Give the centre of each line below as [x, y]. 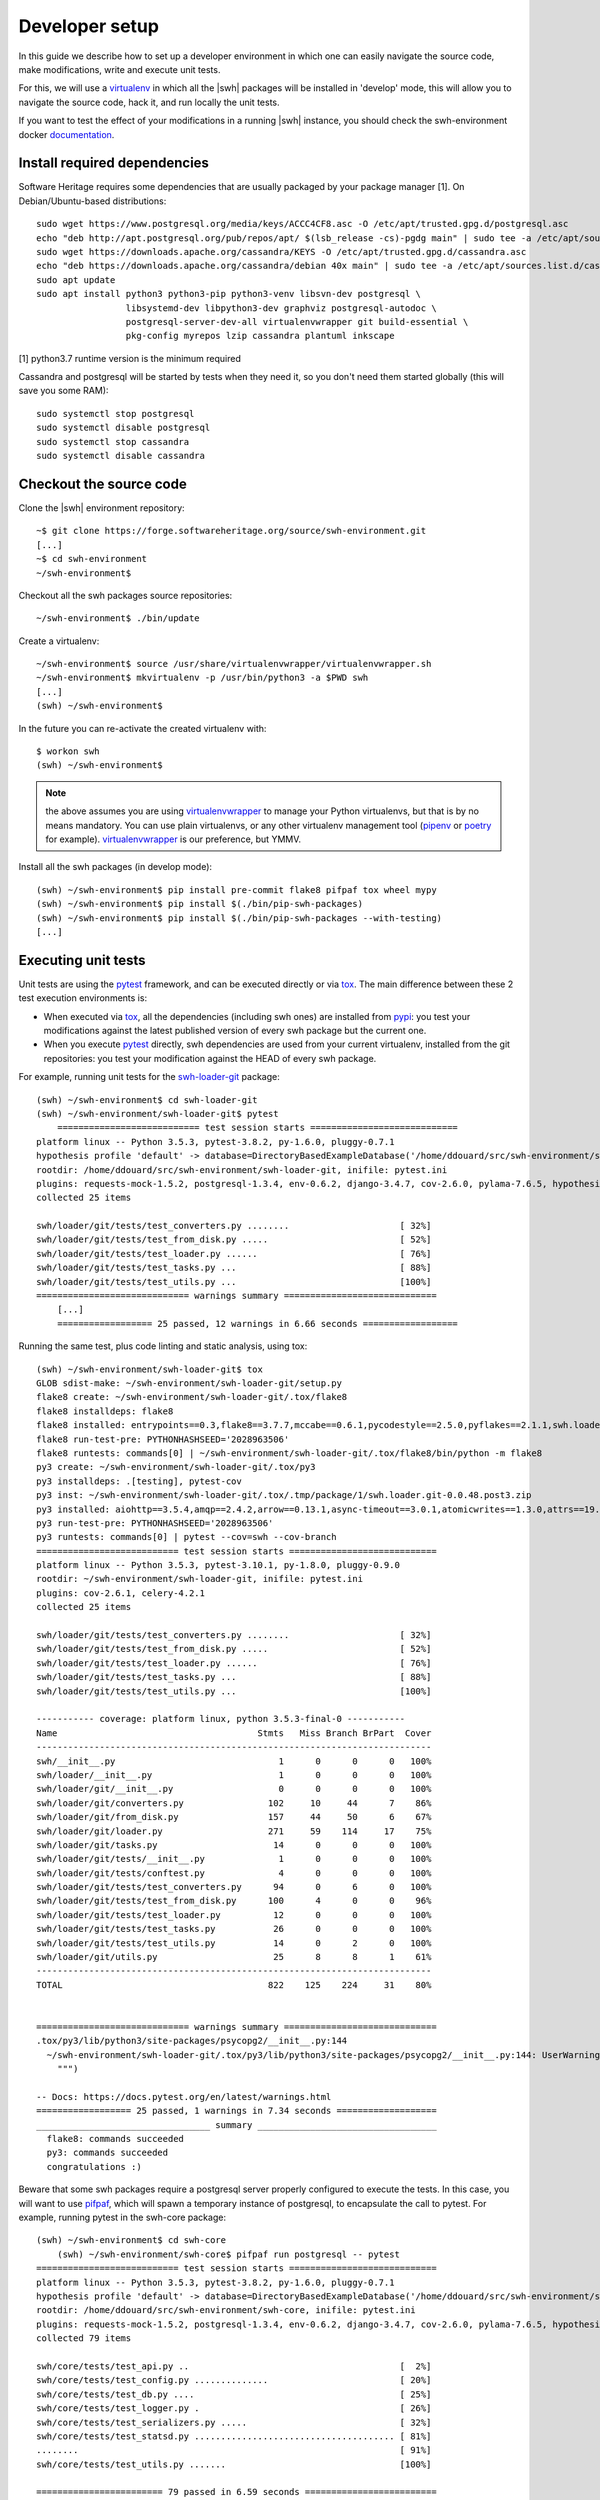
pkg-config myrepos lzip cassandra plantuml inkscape [260, 336]
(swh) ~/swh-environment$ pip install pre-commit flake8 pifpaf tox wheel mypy [236, 889]
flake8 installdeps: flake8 [105, 1411]
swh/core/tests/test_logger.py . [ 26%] [234, 2408]
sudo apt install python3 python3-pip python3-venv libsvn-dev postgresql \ [229, 294]
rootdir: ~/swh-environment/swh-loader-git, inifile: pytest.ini [200, 1579]
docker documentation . [66, 134]
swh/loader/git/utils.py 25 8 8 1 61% [234, 1957]
